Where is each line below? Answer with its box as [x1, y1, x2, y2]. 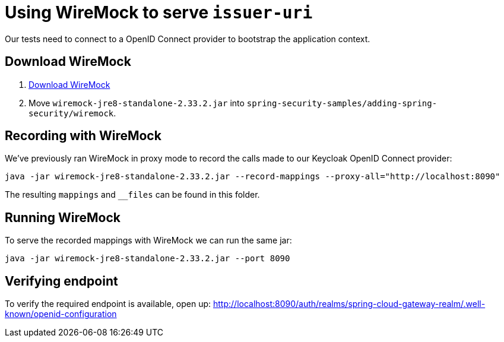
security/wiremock [28, 108, 114, 118]
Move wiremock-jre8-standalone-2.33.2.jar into [28, 97, 245, 108]
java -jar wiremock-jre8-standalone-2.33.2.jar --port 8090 [5, 254, 290, 264]
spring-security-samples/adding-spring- [246, 98, 438, 108]
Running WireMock [5, 210, 121, 225]
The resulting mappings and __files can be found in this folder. [5, 189, 260, 200]
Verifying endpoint [5, 273, 118, 289]
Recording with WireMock [5, 128, 161, 144]
